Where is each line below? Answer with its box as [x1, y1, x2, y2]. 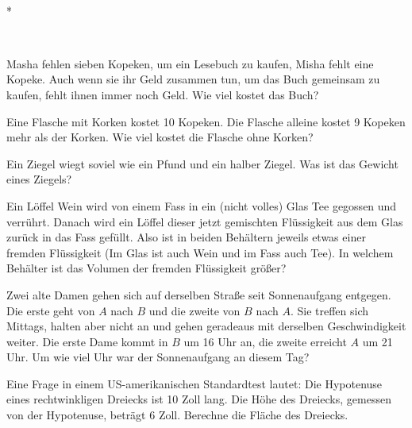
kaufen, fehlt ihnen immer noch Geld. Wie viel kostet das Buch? [6, 86, 319, 102]
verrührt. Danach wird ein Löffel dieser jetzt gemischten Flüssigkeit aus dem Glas [6, 213, 403, 229]
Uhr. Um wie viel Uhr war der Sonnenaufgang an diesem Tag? [6, 349, 310, 365]
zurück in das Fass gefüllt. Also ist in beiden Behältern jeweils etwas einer [6, 229, 366, 245]
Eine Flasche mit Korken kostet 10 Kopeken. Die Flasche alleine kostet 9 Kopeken [6, 113, 406, 129]
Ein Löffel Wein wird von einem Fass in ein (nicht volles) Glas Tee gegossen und [6, 197, 397, 214]
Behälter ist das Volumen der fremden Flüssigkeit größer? [6, 260, 287, 276]
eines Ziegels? [6, 171, 72, 187]
